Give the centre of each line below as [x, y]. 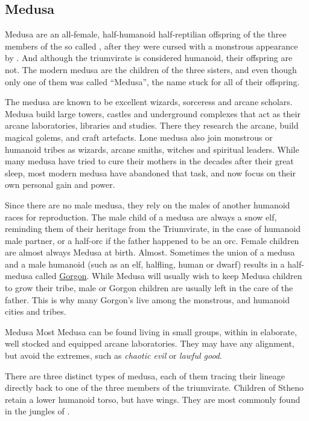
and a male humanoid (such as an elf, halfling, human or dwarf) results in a [145, 264]
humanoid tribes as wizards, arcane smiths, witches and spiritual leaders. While [152, 149]
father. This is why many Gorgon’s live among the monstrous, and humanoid [147, 299]
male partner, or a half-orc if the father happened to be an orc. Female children [152, 240]
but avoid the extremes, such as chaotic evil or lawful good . [113, 355]
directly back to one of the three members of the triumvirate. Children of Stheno [154, 387]
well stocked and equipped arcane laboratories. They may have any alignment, [150, 343]
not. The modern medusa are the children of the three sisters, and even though [151, 69]
